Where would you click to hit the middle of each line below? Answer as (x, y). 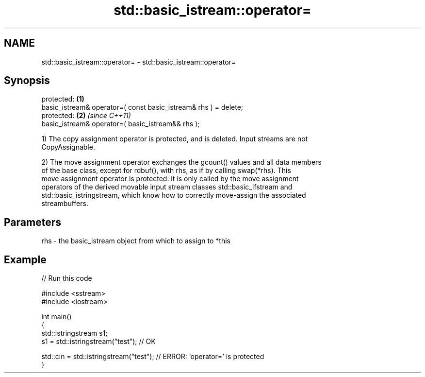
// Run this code (67, 278)
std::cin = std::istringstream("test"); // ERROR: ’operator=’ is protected (153, 357)
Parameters (33, 222)
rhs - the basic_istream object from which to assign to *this (136, 241)
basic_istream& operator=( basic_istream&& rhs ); (121, 124)
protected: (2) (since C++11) (86, 116)
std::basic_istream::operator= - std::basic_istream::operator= (139, 62)
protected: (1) (63, 99)
